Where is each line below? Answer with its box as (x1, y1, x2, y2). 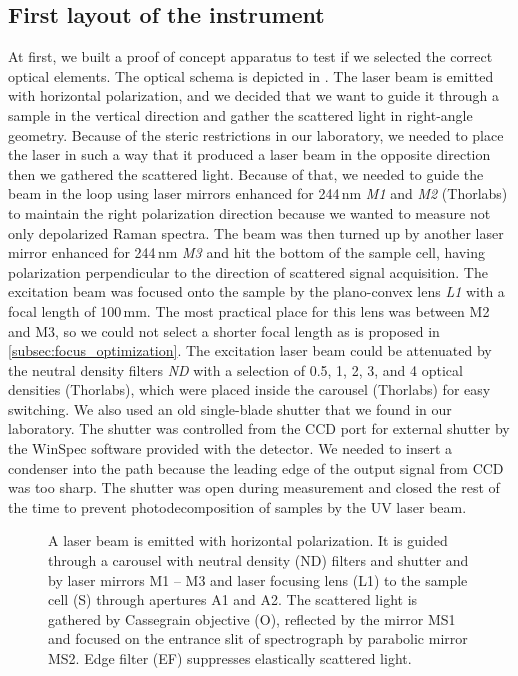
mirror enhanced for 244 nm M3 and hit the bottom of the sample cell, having (8, 242, 485, 263)
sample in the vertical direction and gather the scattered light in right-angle (8, 104, 473, 125)
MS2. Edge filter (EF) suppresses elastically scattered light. (48, 648, 412, 669)
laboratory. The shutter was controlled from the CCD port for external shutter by (8, 418, 510, 439)
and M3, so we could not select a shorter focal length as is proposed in (8, 320, 440, 341)
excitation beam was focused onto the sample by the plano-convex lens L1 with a (8, 281, 505, 302)
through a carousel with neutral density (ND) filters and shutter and (48, 550, 469, 571)
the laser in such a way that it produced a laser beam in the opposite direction (8, 144, 491, 165)
